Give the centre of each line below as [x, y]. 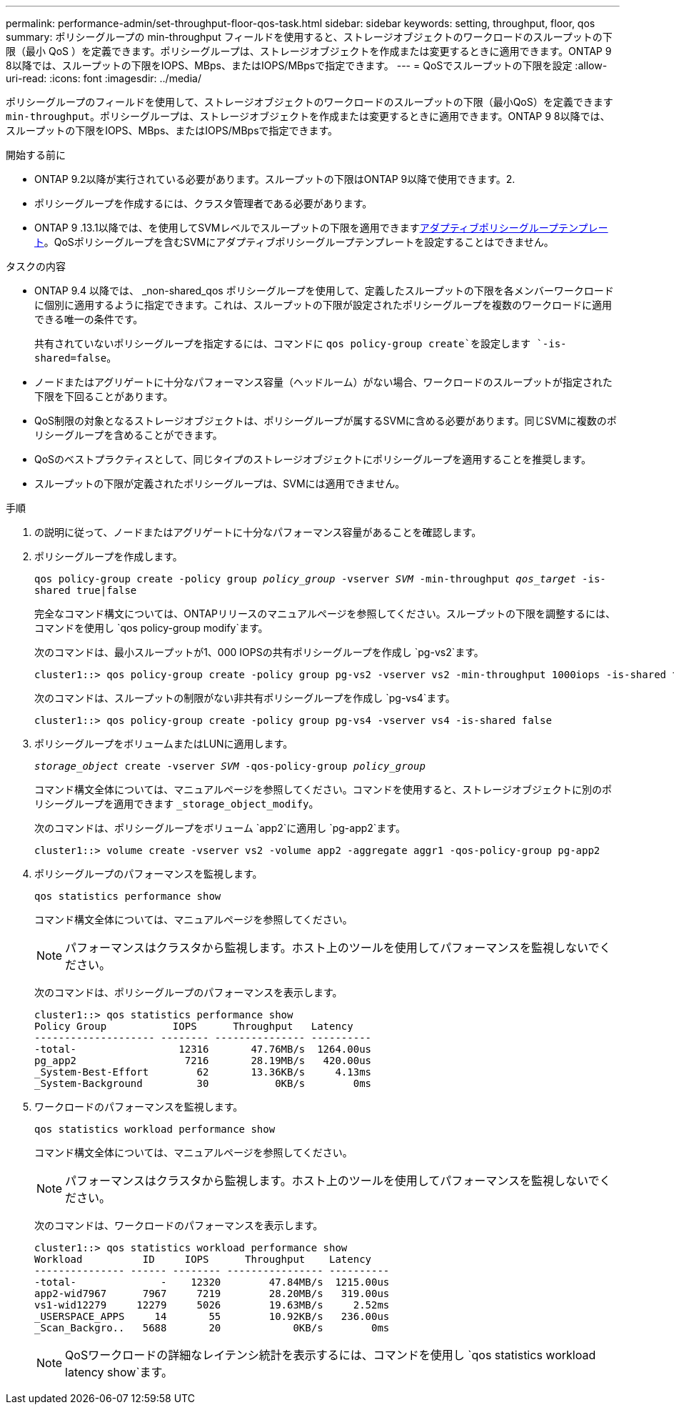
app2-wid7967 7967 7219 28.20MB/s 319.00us [212, 1294]
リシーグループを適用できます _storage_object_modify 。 [177, 804]
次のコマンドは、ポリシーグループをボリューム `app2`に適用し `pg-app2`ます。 [220, 828]
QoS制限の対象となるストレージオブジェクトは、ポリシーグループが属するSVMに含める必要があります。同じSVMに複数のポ [326, 421]
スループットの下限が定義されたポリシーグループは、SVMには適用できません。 [220, 483]
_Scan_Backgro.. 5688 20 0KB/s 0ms [212, 1328]
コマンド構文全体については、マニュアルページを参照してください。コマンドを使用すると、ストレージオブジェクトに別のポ [323, 789]
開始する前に [36, 155]
